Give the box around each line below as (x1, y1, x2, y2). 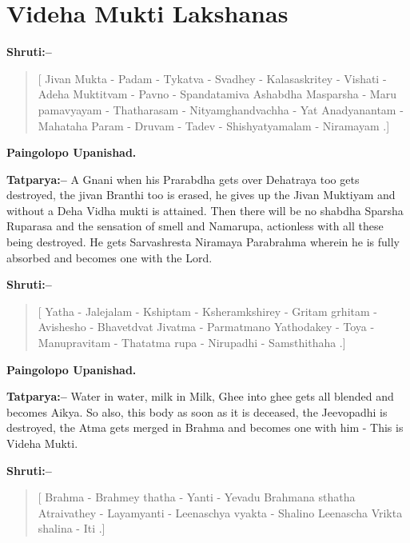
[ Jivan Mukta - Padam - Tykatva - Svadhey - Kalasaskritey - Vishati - (38, 70, 387, 86)
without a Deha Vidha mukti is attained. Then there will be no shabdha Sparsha (6, 202, 404, 218)
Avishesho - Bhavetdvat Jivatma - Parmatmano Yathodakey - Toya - (38, 318, 375, 335)
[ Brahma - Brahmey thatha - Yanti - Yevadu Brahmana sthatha (38, 489, 356, 505)
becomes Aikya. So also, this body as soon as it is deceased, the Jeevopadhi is (6, 403, 388, 420)
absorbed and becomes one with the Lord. (6, 249, 213, 266)
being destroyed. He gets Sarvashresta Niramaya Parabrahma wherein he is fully (6, 234, 400, 250)
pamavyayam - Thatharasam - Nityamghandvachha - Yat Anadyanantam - (38, 101, 404, 118)
